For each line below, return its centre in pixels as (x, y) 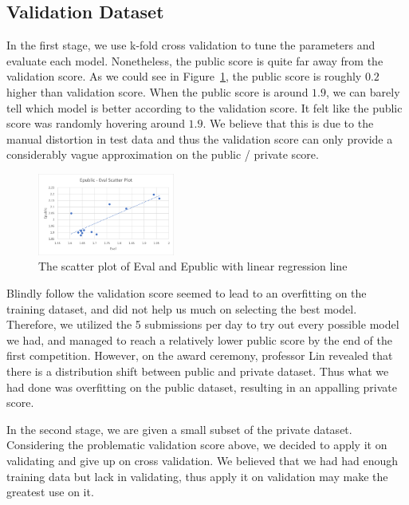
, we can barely (363, 91)
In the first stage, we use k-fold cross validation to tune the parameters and (191, 45)
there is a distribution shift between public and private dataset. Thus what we (198, 371)
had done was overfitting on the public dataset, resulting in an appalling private (202, 387)
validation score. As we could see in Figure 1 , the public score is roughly (184, 76)
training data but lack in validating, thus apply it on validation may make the (197, 476)
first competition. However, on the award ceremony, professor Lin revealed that (200, 355)
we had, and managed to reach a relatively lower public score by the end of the (199, 339)
